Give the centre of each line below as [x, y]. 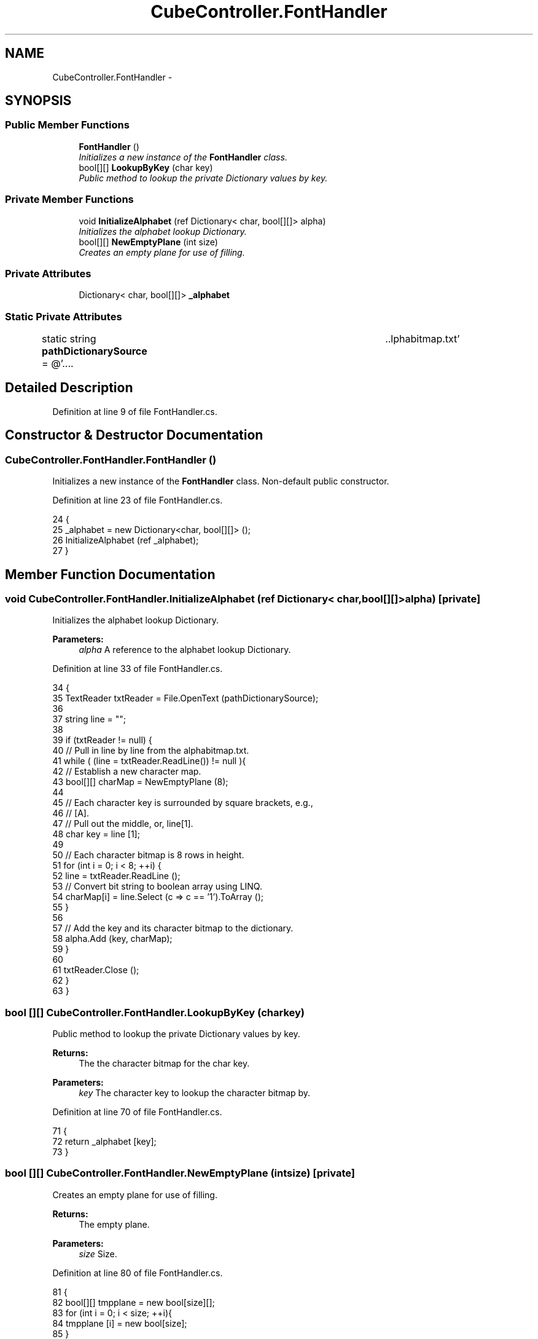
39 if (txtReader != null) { [102, 740]
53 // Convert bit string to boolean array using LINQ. [157, 887]
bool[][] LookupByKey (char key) [146, 167]
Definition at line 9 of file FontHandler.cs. [135, 411]
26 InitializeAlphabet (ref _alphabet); [126, 540]
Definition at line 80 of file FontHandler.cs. [138, 1273]
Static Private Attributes [64, 316]
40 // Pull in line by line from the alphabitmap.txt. [151, 751]
